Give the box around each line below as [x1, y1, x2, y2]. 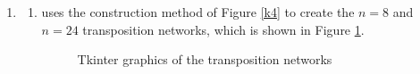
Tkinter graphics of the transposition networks [77, 50, 332, 69]
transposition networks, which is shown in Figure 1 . [82, 20, 365, 38]
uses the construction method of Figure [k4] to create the [41, 3, 355, 21]
